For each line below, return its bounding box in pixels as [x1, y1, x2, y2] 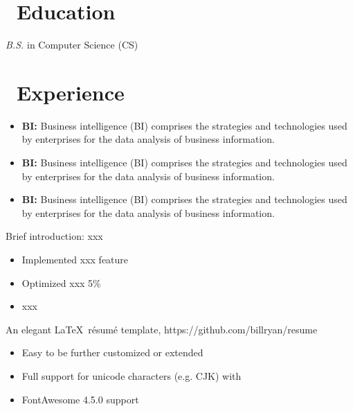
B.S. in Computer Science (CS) [6, 37, 138, 52]
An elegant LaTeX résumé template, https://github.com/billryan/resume [6, 322, 318, 336]
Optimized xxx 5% [21, 275, 101, 290]
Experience [17, 78, 125, 106]
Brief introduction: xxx [6, 229, 103, 243]
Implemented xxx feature [21, 252, 129, 266]
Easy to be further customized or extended [21, 345, 203, 360]
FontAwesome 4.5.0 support [21, 392, 139, 406]
